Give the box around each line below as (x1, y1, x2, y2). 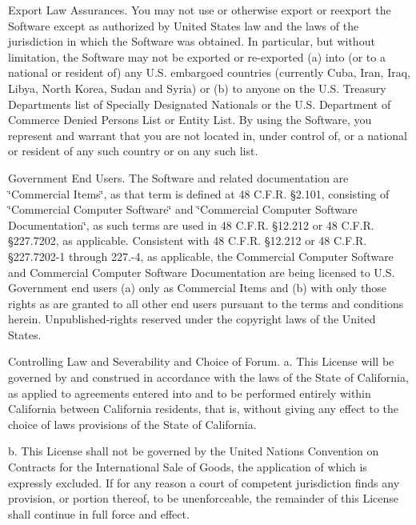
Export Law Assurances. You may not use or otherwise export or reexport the (8, 2, 391, 18)
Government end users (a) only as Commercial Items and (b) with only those (8, 279, 387, 296)
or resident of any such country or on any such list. (8, 142, 258, 159)
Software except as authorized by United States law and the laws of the (8, 17, 359, 34)
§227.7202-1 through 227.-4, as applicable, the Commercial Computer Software (8, 247, 394, 264)
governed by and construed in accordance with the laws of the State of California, (8, 369, 409, 386)
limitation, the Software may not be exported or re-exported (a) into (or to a (8, 48, 386, 65)
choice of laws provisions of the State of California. (8, 415, 257, 432)
